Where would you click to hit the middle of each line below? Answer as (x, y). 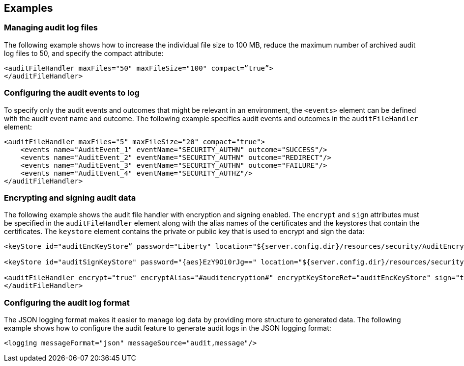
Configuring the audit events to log (72, 93)
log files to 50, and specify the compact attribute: (84, 53)
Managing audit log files (51, 28)
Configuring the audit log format (67, 302)
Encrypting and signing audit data (70, 197)
